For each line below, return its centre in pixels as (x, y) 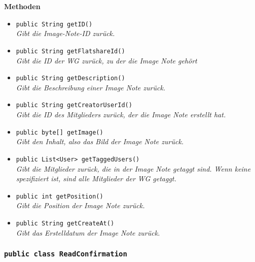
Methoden (22, 6)
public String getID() (54, 24)
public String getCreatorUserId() (74, 105)
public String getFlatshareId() (70, 51)
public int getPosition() (60, 196)
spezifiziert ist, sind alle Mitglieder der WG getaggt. (96, 178)
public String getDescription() (70, 78)
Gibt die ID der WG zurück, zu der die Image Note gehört (106, 60)
